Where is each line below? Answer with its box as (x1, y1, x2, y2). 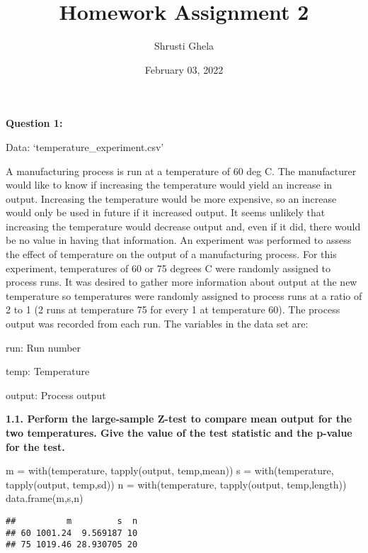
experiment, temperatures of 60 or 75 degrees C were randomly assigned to (6, 260, 331, 275)
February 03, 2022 (144, 62, 224, 77)
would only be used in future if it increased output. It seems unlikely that (6, 205, 326, 220)
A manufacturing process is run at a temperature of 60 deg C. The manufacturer (6, 163, 357, 178)
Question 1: (6, 116, 63, 130)
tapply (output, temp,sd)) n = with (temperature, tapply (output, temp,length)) (6, 476, 347, 491)
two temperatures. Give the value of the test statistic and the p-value (6, 425, 352, 440)
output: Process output (6, 387, 106, 402)
